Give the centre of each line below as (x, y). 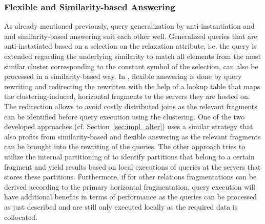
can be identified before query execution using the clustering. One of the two (125, 116)
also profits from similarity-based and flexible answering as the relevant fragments (132, 136)
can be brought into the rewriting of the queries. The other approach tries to (125, 146)
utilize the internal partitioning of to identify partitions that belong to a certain (129, 156)
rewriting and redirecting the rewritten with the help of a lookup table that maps (132, 86)
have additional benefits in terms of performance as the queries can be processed (130, 197)
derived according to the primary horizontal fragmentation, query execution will (130, 186)
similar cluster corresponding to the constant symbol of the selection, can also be (131, 66)
